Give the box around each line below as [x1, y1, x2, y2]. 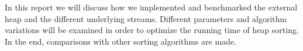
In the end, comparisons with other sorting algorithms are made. [5, 35, 237, 47]
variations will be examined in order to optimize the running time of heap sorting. [5, 24, 299, 36]
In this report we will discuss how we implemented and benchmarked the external [5, 1, 298, 13]
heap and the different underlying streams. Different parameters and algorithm [5, 12, 287, 24]
